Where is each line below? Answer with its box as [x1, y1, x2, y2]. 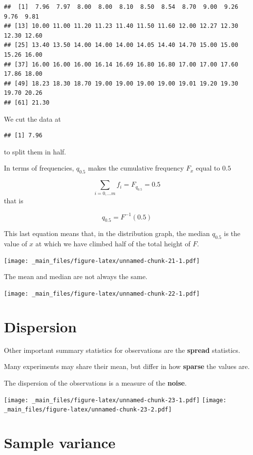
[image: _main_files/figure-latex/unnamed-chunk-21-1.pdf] [4, 257, 200, 264]
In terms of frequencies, [4, 163, 74, 173]
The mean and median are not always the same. [4, 271, 148, 282]
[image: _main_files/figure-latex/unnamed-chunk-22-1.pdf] [4, 290, 200, 297]
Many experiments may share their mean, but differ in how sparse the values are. [4, 361, 250, 371]
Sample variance [4, 433, 116, 453]
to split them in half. [4, 146, 66, 156]
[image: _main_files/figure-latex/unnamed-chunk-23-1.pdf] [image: [4, 396, 227, 404]
